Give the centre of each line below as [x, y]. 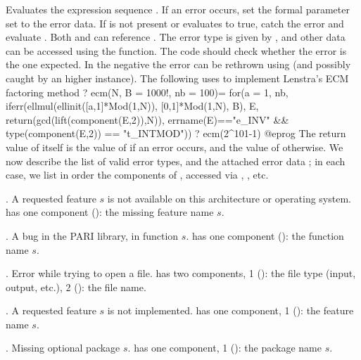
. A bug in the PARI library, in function [92, 235]
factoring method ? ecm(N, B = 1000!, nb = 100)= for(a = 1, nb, [147, 92]
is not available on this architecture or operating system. [229, 198]
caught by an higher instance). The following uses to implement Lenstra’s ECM [177, 78]
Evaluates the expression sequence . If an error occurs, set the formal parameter [178, 9]
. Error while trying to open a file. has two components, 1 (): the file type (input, [181, 273]
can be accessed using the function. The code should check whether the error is [176, 50]
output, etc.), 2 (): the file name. [76, 287]
